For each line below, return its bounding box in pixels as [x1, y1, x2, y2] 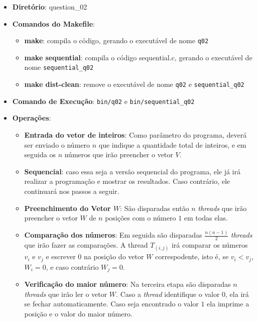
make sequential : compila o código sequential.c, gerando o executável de [24, 52, 252, 62]
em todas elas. [184, 212, 228, 223]
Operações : [12, 113, 51, 123]
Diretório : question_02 [12, 2, 87, 12]
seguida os [24, 149, 56, 160]
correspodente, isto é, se [155, 251, 229, 262]
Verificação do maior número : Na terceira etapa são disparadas [24, 278, 231, 289]
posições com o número [105, 212, 176, 223]
